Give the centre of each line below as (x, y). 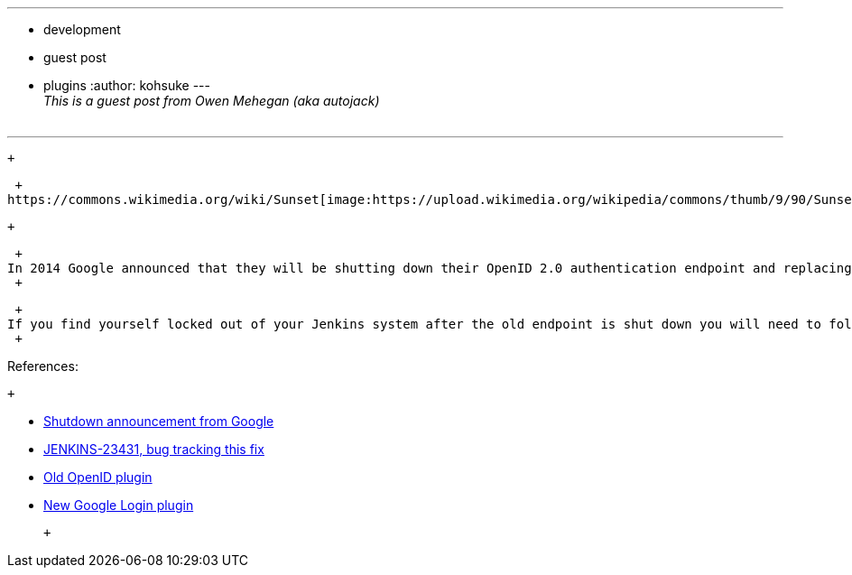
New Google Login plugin (119, 505)
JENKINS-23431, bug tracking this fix (154, 449)
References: (43, 366)
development (82, 29)
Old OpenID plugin (98, 477)
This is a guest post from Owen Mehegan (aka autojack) (212, 101)
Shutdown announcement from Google (159, 421)
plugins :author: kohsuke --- (127, 85)
